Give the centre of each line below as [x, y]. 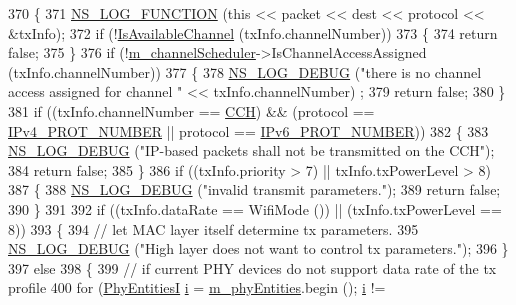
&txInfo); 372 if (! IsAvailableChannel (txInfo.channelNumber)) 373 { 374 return [253, 32]
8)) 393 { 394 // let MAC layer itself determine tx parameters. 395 [213, 228]
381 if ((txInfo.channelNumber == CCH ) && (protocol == [191, 110]
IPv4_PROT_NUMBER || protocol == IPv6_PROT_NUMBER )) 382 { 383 [248, 130]
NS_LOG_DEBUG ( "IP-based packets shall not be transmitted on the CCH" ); [251, 150]
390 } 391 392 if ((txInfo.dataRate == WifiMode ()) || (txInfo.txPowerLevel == [255, 208]
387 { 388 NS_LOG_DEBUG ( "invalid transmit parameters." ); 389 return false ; [254, 189]
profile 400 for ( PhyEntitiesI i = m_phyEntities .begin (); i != [197, 287]
